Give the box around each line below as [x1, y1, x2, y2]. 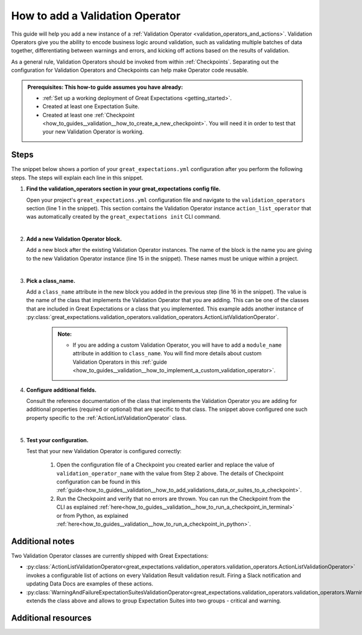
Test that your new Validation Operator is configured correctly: [26, 447, 182, 454]
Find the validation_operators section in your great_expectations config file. [26, 185, 221, 193]
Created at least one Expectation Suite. [42, 103, 140, 110]
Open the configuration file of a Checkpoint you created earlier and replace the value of [56, 461, 275, 468]
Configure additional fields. [26, 386, 97, 393]
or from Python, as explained [56, 512, 129, 519]
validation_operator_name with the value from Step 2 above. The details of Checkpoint [56, 469, 284, 477]
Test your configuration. [26, 436, 89, 443]
